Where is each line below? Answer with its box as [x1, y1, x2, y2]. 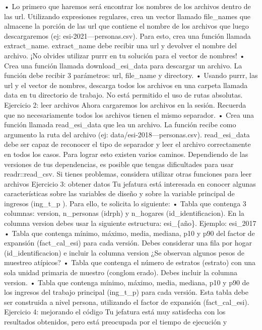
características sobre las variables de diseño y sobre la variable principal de [4, 188, 235, 199]
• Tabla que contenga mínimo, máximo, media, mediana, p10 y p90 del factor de [4, 227, 255, 238]
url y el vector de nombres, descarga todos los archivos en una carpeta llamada [4, 79, 248, 90]
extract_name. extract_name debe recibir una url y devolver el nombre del [4, 40, 237, 51]
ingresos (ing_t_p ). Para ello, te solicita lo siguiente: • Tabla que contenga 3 [4, 198, 246, 208]
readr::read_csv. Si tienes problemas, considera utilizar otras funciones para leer [4, 169, 252, 179]
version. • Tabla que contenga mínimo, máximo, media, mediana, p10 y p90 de [4, 277, 249, 287]
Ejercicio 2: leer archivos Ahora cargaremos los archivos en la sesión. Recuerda [4, 99, 246, 110]
